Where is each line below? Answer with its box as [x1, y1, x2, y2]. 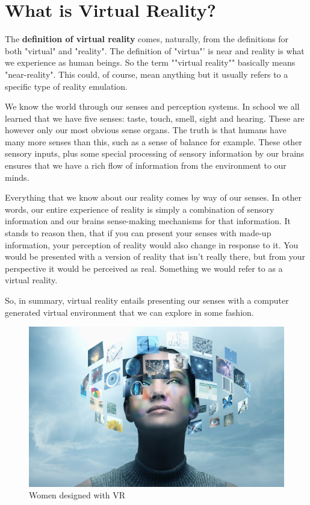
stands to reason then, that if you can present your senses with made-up [5, 227, 271, 239]
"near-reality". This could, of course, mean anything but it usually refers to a [5, 67, 288, 80]
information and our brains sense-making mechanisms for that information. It [5, 215, 291, 227]
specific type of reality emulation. [5, 80, 128, 92]
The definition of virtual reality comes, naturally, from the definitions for [5, 33, 289, 45]
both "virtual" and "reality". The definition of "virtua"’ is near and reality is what [5, 44, 305, 57]
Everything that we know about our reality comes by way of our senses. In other [5, 191, 302, 204]
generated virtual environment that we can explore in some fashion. [5, 306, 254, 318]
